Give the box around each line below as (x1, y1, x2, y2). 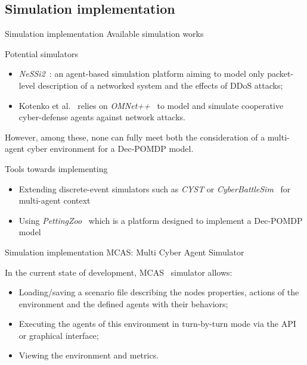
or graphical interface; (18, 329, 99, 341)
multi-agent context (18, 194, 91, 207)
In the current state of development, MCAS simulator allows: (5, 266, 232, 278)
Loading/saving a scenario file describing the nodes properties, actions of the (18, 286, 299, 298)
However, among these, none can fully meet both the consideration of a (5, 130, 265, 143)
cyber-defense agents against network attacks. (18, 111, 185, 123)
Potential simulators (5, 47, 78, 60)
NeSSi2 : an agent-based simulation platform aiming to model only (18, 67, 265, 80)
